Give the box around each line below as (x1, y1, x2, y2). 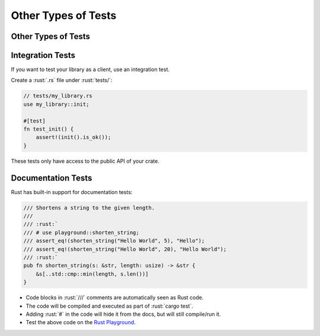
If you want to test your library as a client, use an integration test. (11, 66, 170, 73)
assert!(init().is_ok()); (36, 134, 111, 141)
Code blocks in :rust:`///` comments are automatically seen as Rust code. (25, 294, 204, 301)
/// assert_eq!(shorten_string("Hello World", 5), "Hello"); (23, 237, 205, 244)
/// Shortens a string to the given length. (23, 204, 155, 211)
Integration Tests (11, 50, 75, 60)
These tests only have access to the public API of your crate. (11, 157, 159, 164)
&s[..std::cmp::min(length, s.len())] (36, 270, 149, 277)
